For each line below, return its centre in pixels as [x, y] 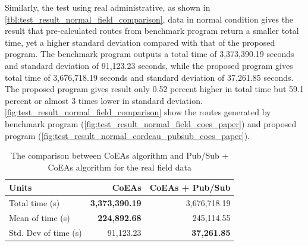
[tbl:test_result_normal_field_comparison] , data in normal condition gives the [149, 19]
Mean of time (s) [40, 217]
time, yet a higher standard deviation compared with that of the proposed [140, 42]
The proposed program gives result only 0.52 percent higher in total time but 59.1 [154, 89]
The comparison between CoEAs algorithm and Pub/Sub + [120, 155]
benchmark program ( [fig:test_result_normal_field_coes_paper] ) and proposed [151, 123]
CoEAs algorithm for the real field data [120, 167]
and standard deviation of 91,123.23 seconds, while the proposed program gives [149, 65]
